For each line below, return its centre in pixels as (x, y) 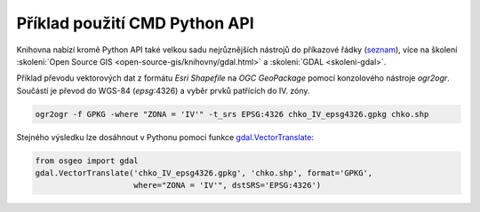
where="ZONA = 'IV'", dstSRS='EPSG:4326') (228, 185)
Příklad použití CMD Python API (135, 23)
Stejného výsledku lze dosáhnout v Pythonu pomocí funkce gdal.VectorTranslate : (165, 137)
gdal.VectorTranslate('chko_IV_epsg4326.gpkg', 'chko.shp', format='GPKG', (204, 173)
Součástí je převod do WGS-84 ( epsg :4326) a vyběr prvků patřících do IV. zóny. (163, 90)
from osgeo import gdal (87, 161)
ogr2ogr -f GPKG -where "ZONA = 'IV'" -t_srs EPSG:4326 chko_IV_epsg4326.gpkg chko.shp (232, 114)
